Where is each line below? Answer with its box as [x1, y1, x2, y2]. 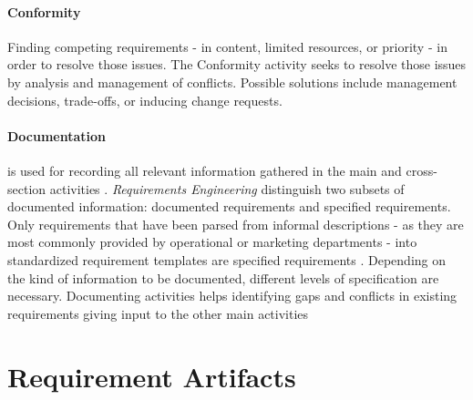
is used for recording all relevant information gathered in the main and [7, 160, 402, 179]
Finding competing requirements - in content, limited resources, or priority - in [7, 36, 447, 56]
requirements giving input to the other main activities [7, 303, 309, 323]
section [7, 179, 46, 198]
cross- [406, 160, 437, 179]
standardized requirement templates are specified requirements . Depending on [7, 250, 447, 269]
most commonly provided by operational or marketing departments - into [7, 232, 417, 251]
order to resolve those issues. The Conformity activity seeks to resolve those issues [7, 55, 467, 74]
